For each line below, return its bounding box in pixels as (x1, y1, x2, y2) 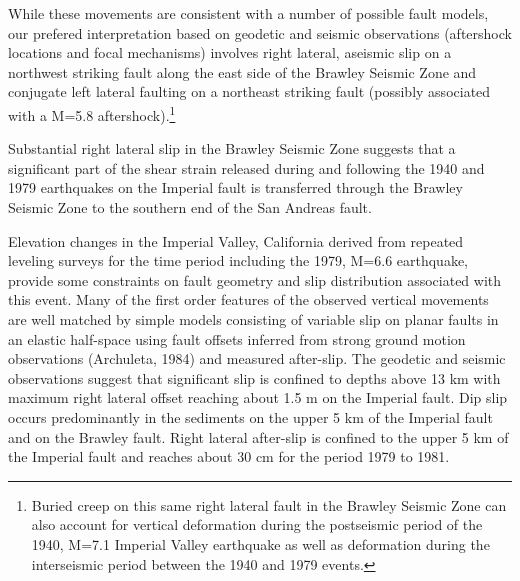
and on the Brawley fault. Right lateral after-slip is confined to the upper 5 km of (8, 426, 509, 447)
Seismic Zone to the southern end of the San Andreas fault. (8, 197, 372, 217)
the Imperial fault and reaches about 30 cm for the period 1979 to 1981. (8, 446, 450, 467)
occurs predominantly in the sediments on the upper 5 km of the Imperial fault (8, 406, 493, 427)
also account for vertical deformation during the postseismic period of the (31, 514, 483, 535)
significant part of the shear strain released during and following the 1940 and (8, 157, 485, 178)
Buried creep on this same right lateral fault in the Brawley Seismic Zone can (31, 494, 507, 515)
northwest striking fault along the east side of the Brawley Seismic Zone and (8, 61, 477, 82)
